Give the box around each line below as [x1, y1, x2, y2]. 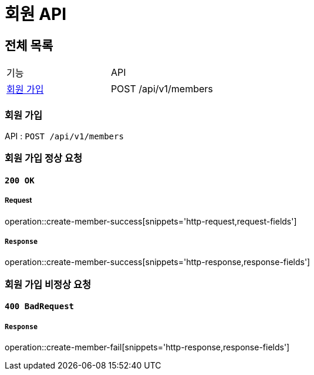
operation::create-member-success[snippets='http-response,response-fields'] [5, 257, 310, 267]
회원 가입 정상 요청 [5, 152, 83, 165]
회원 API [5, 4, 67, 24]
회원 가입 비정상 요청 [5, 278, 92, 290]
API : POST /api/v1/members [5, 130, 124, 141]
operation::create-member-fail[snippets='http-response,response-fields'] [5, 342, 290, 353]
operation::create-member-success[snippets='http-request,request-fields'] [5, 216, 297, 226]
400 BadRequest [5, 302, 75, 312]
